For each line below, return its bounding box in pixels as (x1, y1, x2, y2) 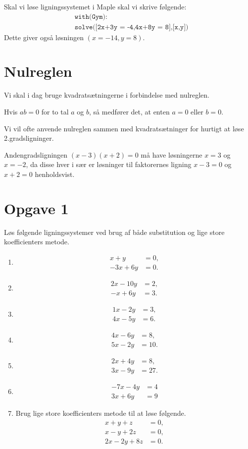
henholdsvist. (35, 168, 75, 179)
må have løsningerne (141, 149, 202, 160)
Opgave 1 (4, 198, 69, 218)
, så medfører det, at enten (89, 106, 170, 116)
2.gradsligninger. (4, 133, 54, 143)
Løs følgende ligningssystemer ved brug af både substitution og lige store (4, 226, 225, 237)
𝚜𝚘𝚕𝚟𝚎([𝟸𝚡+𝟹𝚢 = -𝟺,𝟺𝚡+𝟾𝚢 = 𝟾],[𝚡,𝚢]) (74, 23, 189, 31)
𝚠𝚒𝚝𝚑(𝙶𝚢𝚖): (74, 13, 107, 20)
